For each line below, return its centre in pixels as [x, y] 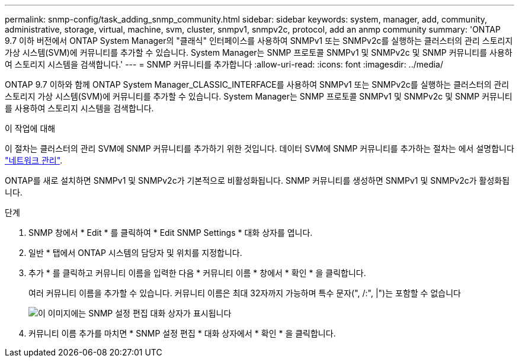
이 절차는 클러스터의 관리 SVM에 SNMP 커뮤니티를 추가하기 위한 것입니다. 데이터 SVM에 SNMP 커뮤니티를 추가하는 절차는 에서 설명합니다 [259, 148]
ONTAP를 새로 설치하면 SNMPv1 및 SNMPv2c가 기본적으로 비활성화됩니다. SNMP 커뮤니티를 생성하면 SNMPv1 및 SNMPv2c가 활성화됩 [257, 180]
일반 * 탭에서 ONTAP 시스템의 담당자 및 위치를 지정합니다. [135, 253]
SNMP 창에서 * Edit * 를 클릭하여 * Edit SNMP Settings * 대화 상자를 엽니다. [171, 233]
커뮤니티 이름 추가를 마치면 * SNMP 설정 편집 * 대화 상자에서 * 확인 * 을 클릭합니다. [182, 333]
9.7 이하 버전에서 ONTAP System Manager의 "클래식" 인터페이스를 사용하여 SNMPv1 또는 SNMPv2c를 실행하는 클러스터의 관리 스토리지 [259, 41]
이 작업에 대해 [30, 128]
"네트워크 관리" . [34, 160]
